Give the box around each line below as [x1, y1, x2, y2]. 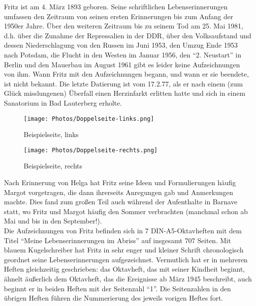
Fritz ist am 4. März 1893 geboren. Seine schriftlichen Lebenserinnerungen [4, 1, 228, 11]
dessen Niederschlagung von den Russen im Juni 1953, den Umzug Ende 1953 [4, 40, 238, 50]
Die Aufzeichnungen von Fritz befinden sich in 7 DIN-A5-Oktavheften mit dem [4, 225, 242, 235]
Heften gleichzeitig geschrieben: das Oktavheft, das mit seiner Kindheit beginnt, [4, 264, 245, 274]
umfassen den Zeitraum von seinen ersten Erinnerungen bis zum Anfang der [4, 11, 233, 21]
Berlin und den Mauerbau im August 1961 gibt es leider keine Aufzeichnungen [4, 59, 240, 69]
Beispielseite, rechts [24, 161, 83, 171]
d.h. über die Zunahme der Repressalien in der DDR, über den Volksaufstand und [4, 30, 252, 40]
